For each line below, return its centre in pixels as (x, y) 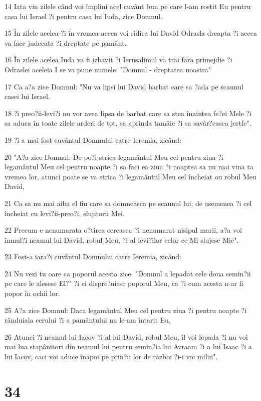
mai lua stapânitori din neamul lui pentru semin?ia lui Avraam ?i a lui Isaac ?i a (128, 346)
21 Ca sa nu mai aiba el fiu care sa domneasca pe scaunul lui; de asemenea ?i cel (128, 203)
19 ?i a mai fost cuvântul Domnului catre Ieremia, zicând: (93, 139)
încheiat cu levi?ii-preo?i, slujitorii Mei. (65, 213)
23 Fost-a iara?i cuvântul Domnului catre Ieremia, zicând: (93, 257)
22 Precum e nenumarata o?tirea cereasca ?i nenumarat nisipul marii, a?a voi (123, 230)
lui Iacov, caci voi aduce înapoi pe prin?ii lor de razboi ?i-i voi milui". (111, 357)
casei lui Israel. (27, 96)
